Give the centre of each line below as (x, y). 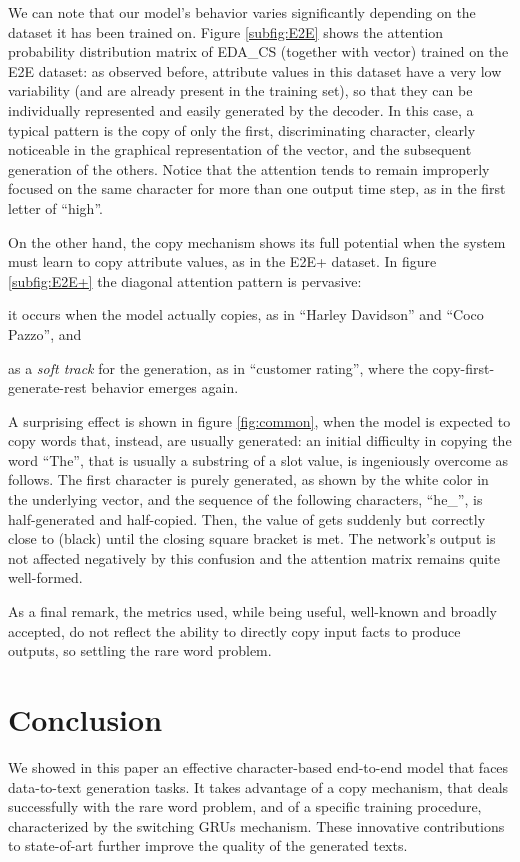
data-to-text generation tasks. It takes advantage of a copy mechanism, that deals (258, 786)
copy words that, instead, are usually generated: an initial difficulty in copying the (260, 440)
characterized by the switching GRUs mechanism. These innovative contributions (256, 825)
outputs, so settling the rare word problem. (140, 650)
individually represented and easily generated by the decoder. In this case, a (241, 109)
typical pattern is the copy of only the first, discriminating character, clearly (242, 129)
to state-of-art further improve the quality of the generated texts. (208, 845)
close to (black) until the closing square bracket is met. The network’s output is (252, 538)
